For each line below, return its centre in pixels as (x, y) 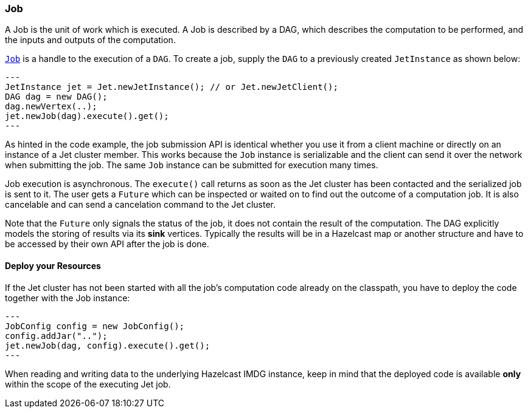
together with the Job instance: (68, 298)
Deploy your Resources (53, 265)
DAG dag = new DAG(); (56, 97)
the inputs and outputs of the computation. (90, 40)
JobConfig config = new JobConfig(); (95, 326)
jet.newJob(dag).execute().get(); (87, 116)
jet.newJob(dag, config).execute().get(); (108, 345)
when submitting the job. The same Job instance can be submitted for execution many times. (192, 165)
